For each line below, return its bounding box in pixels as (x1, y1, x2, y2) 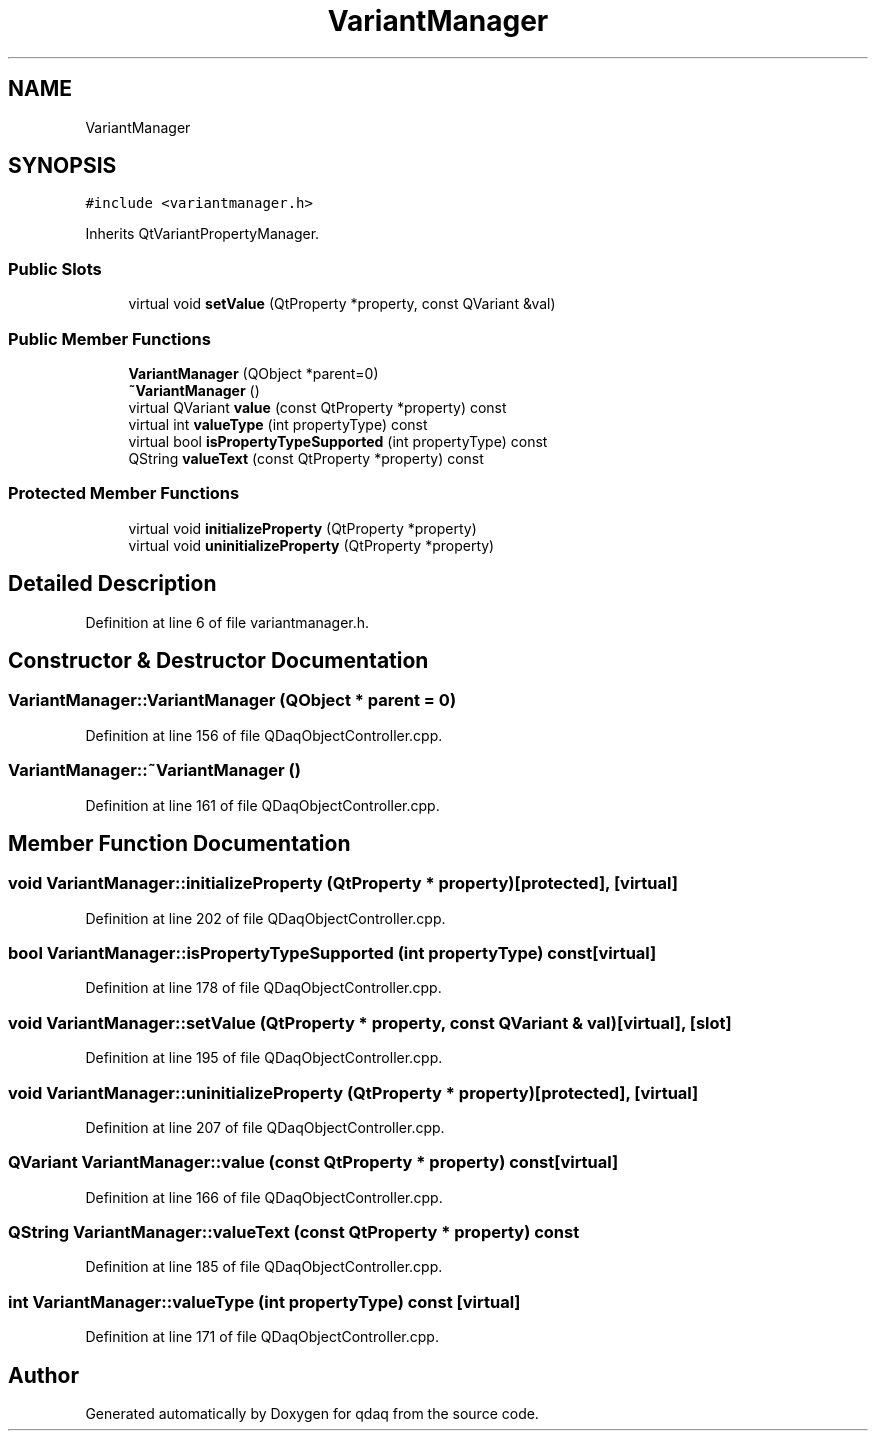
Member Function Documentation (8, 830, 351, 856)
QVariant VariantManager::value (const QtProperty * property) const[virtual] (8, 1152, 619, 1173)
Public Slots (8, 258, 102, 279)
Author (8, 1362, 79, 1388)
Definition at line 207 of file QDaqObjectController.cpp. (85, 1118, 445, 1136)
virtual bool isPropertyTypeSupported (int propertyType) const (128, 432, 548, 450)
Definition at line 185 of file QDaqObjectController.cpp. (85, 1258, 443, 1276)
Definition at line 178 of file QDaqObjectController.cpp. (85, 979, 442, 997)
